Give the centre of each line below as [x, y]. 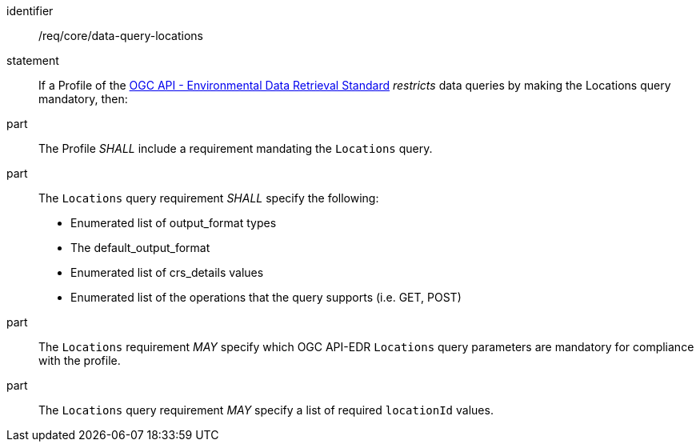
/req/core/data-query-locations [121, 36]
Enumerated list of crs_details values [167, 272]
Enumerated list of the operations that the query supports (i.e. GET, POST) [266, 297]
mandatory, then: [83, 99]
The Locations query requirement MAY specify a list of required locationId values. [266, 410]
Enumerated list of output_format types [174, 223]
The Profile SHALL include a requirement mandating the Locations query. [236, 148]
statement [33, 60]
